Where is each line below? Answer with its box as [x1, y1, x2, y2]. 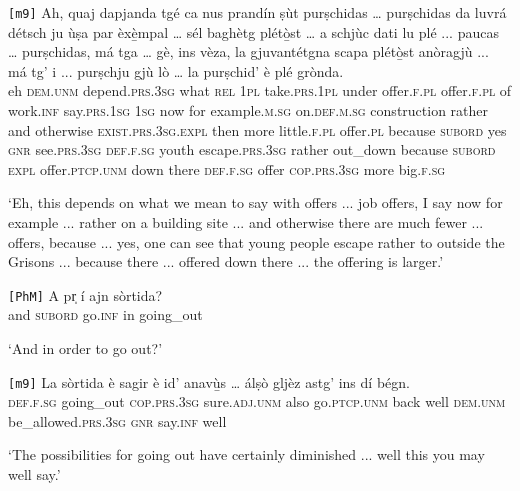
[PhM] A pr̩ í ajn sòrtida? [8, 284, 163, 305]
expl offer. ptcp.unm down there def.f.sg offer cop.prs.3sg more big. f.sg [8, 158, 446, 179]
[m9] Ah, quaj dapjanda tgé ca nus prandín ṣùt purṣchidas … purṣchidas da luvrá [8, 2, 507, 22]
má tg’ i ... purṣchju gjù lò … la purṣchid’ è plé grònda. [8, 60, 344, 81]
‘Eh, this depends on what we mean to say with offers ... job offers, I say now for [8, 192, 503, 213]
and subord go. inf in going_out [8, 304, 203, 325]
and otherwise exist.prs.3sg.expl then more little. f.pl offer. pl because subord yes [8, 119, 507, 140]
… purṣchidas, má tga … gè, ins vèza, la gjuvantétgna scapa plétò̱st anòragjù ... [8, 41, 489, 62]
